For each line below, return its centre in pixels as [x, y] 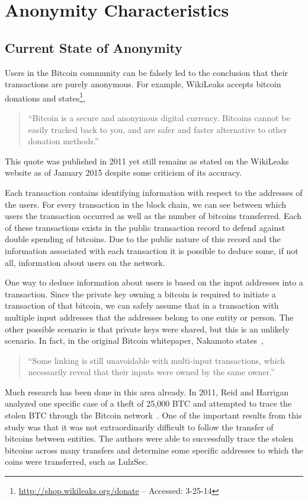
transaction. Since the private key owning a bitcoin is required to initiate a [140, 294]
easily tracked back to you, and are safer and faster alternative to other [158, 129]
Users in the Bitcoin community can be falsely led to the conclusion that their [147, 72]
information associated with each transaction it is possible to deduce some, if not [152, 250]
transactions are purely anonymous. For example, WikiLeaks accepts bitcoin [143, 84]
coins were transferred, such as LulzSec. [77, 462]
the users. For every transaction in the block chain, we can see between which [146, 204]
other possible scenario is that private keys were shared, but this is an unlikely [147, 329]
